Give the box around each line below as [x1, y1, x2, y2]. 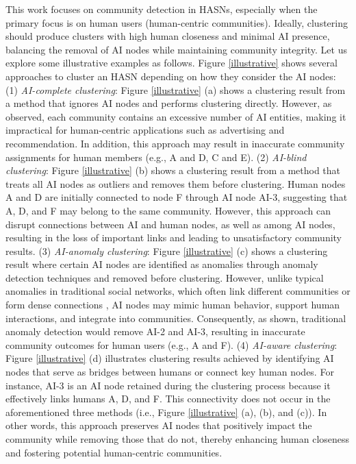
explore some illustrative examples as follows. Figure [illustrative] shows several [5, 56, 338, 70]
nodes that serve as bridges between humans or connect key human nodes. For [5, 365, 334, 379]
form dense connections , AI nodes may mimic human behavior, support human [5, 297, 340, 312]
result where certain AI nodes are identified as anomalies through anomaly [5, 257, 318, 271]
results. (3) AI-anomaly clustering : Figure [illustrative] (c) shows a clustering [5, 243, 328, 258]
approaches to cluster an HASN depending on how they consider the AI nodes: [5, 69, 336, 83]
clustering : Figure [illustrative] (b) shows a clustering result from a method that [5, 163, 341, 178]
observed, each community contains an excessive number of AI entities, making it [5, 109, 346, 123]
